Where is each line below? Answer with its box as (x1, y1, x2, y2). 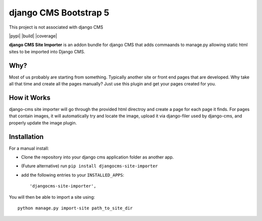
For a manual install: (9, 145, 49, 151)
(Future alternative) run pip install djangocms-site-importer (21, 163, 158, 169)
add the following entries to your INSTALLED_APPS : (21, 172, 125, 178)
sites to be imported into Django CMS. (9, 48, 85, 54)
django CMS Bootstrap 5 (9, 7, 110, 18)
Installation (9, 132, 44, 141)
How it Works (9, 94, 50, 102)
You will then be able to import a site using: (9, 194, 95, 200)
